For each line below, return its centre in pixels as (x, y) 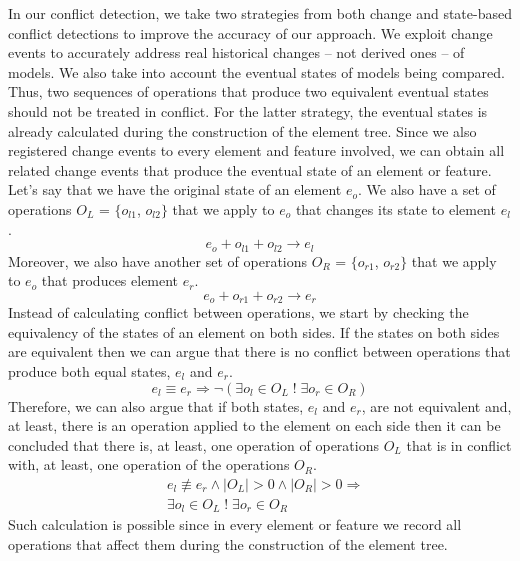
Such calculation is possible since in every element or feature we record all (235, 524)
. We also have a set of (427, 189)
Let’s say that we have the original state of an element (175, 189)
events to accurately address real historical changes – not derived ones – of (236, 52)
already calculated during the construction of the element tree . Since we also (242, 130)
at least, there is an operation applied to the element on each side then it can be (254, 425)
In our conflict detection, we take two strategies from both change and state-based (260, 13)
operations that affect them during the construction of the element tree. (228, 544)
